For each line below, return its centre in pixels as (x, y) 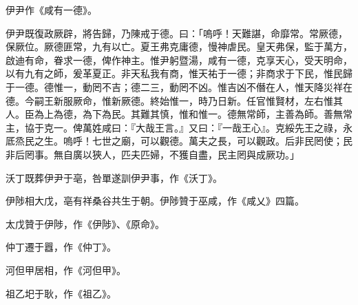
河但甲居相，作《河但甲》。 (66, 270)
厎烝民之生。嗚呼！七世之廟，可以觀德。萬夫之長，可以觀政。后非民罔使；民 (179, 141)
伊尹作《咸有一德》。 (51, 10)
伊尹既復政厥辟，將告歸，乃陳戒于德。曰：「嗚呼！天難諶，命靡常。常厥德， (177, 33)
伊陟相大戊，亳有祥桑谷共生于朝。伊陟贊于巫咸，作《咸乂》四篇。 (155, 201)
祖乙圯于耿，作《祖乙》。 (61, 293)
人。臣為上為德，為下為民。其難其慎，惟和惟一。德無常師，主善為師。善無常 (179, 114)
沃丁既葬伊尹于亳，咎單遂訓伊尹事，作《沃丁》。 (114, 177)
